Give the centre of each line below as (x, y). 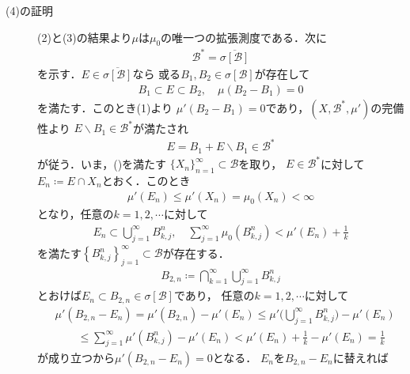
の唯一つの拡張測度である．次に (244, 37)
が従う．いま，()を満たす (102, 163)
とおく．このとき (146, 180)
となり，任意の (76, 214)
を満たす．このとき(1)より (105, 107)
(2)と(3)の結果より (85, 37)
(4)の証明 (29, 10)
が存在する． (196, 253)
